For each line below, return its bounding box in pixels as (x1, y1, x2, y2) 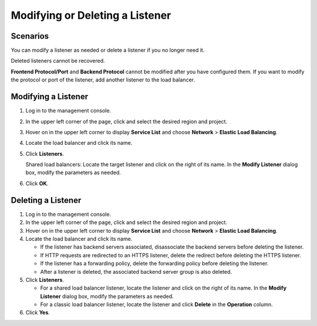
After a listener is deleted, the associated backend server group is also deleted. (40, 268, 232, 275)
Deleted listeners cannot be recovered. (11, 57, 105, 64)
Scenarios (11, 31, 49, 41)
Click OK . (25, 179, 49, 187)
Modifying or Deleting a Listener (11, 9, 171, 22)
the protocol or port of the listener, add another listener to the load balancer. (11, 76, 195, 83)
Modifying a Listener (11, 91, 88, 102)
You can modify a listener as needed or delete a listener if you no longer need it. (11, 47, 205, 54)
